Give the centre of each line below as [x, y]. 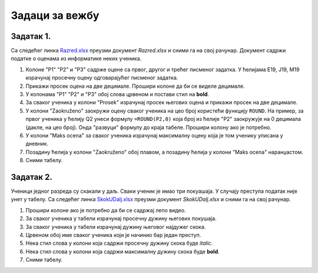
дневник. [37, 144]
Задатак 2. [32, 177]
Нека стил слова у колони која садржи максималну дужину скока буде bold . [123, 251]
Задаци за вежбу [55, 15]
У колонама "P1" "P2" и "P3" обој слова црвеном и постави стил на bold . [117, 94]
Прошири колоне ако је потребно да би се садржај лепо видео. [106, 210]
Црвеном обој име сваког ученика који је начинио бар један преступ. [113, 235]
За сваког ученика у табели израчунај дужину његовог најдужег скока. [116, 226]
